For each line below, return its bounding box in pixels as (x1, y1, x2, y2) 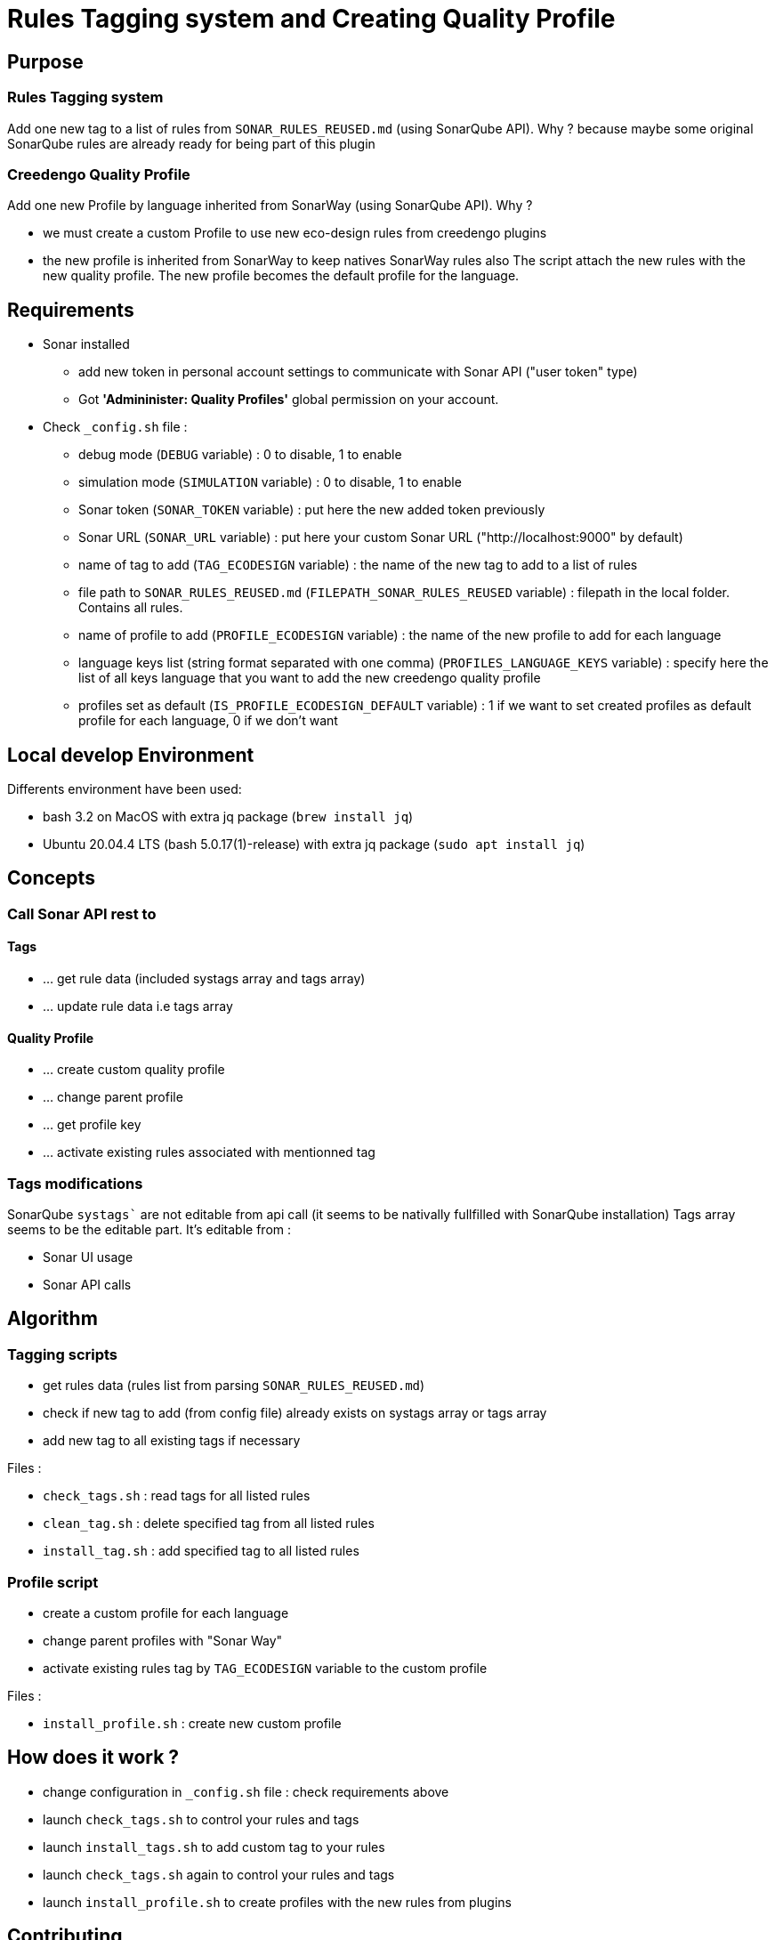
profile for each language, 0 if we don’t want (78, 713, 338, 729)
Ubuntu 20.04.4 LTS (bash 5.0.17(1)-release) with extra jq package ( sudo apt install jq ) (43, 836, 585, 852)
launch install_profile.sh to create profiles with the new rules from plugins (43, 1894, 512, 1910)
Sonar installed (43, 336, 130, 352)
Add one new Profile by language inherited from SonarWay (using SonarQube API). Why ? (7, 198, 533, 214)
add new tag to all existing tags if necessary (43, 1433, 301, 1449)
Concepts (7, 867, 95, 890)
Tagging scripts (7, 1345, 118, 1363)
